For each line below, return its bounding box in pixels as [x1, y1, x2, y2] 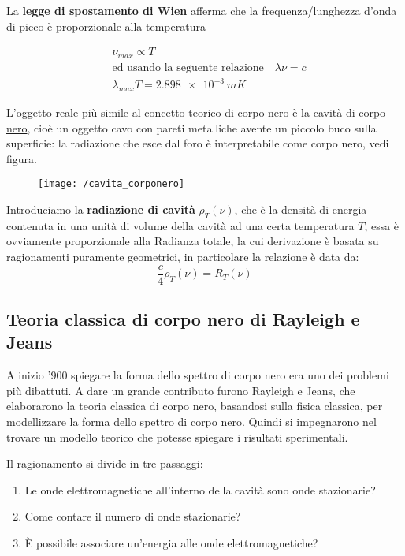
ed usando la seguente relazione [112, 62, 264, 73]
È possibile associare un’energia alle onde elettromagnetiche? [24, 535, 318, 551]
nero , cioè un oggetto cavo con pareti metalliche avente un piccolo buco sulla [6, 119, 377, 136]
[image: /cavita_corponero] [38, 178, 185, 190]
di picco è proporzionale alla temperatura [6, 17, 206, 34]
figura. [6, 150, 37, 166]
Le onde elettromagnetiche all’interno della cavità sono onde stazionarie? [24, 481, 376, 498]
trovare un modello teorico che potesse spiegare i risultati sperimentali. [6, 428, 348, 445]
